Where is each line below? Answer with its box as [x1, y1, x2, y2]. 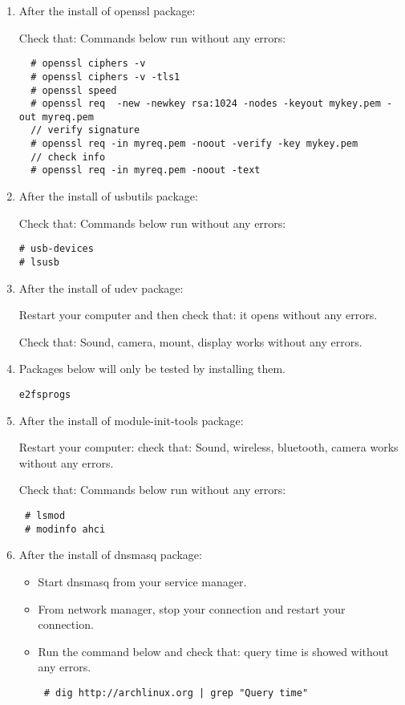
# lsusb [18, 256, 59, 268]
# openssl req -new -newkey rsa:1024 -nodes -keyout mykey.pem [30, 98, 381, 110]
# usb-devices [18, 243, 94, 255]
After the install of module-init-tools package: [18, 411, 244, 428]
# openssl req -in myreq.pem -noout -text [30, 164, 261, 176]
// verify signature [30, 124, 140, 136]
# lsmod [24, 510, 66, 521]
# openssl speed [30, 84, 117, 96]
